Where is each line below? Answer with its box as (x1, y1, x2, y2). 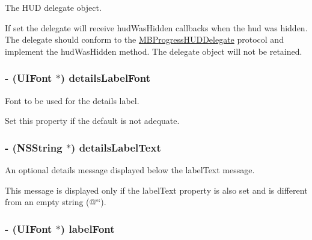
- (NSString (5, 140, 63, 155)
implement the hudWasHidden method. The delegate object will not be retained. (5, 45, 302, 57)
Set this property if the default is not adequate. (5, 114, 180, 127)
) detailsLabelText (71, 140, 161, 155)
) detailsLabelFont (60, 70, 151, 85)
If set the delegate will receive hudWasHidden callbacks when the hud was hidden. (5, 21, 308, 34)
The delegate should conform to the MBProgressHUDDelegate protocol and (5, 33, 284, 46)
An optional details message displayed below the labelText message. (5, 164, 255, 176)
